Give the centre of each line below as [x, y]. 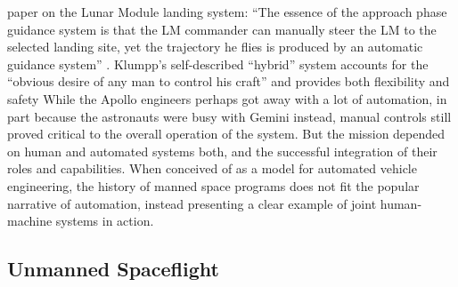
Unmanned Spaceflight [113, 269]
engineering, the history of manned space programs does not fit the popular [213, 185]
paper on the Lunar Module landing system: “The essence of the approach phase [227, 12]
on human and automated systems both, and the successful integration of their [222, 151]
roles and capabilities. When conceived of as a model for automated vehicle [212, 168]
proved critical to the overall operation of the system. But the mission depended [226, 134]
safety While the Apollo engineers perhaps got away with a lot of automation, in [227, 98]
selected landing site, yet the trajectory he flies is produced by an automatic [215, 47]
